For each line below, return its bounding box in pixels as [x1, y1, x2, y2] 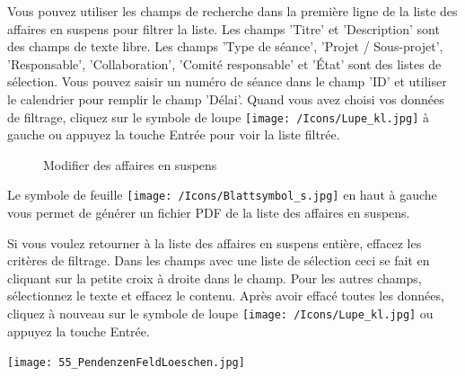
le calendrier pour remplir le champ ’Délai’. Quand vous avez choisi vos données [7, 89, 444, 108]
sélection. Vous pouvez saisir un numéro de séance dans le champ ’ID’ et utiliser [7, 72, 447, 91]
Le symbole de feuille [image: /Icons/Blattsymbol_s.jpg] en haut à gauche [7, 185, 437, 204]
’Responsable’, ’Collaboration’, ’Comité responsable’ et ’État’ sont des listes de [7, 54, 442, 73]
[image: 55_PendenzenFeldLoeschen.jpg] [7, 356, 245, 370]
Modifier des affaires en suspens [43, 155, 217, 174]
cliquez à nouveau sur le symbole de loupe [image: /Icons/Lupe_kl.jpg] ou [7, 304, 434, 323]
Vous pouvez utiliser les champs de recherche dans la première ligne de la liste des [7, 2, 458, 20]
